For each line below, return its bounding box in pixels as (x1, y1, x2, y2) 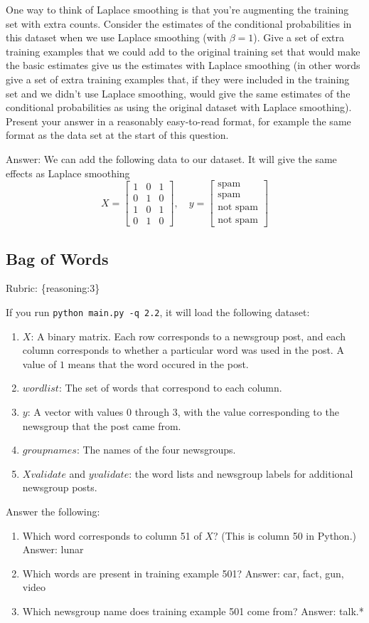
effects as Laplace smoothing (6, 165, 130, 180)
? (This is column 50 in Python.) (213, 528, 356, 543)
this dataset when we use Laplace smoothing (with (6, 30, 227, 45)
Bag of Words (6, 247, 109, 269)
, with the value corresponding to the (177, 404, 339, 419)
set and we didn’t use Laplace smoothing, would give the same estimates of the (6, 85, 351, 100)
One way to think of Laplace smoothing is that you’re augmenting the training (6, 2, 349, 16)
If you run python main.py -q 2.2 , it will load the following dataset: (6, 305, 310, 320)
